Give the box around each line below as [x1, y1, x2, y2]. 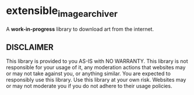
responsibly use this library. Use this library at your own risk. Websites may [6, 76, 186, 83]
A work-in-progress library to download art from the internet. [6, 25, 154, 33]
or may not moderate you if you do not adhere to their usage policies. [6, 83, 172, 90]
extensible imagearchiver [6, 4, 118, 19]
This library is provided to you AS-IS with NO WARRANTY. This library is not [6, 58, 188, 65]
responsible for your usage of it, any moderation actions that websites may [6, 64, 186, 71]
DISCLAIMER [6, 42, 54, 52]
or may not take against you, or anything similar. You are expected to [6, 70, 171, 77]
